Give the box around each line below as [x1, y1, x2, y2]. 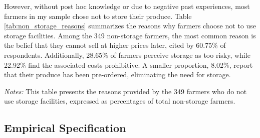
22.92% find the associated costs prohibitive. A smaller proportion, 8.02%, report [4, 59, 253, 70]
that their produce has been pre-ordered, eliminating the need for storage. [4, 69, 231, 80]
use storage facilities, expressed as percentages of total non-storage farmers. [4, 96, 235, 106]
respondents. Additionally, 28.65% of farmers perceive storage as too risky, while [4, 49, 250, 60]
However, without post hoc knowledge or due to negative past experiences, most [4, 1, 250, 11]
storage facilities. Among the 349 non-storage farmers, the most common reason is [4, 30, 256, 40]
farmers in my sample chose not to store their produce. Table [4, 10, 192, 21]
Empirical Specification [4, 120, 126, 136]
